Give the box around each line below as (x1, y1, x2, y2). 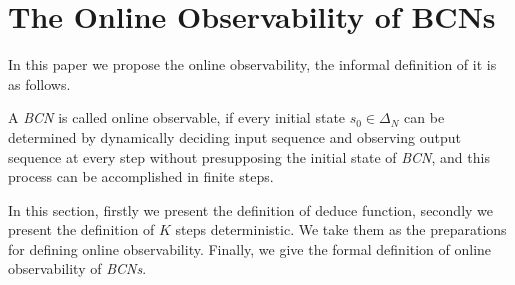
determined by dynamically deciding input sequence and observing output (8, 126, 461, 147)
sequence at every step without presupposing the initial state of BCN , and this (8, 146, 490, 167)
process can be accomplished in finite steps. (8, 166, 274, 187)
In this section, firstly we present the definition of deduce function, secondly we (8, 199, 494, 220)
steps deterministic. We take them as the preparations (175, 219, 507, 240)
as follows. (8, 73, 71, 94)
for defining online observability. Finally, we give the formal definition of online (8, 238, 492, 259)
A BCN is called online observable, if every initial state (8, 107, 346, 128)
